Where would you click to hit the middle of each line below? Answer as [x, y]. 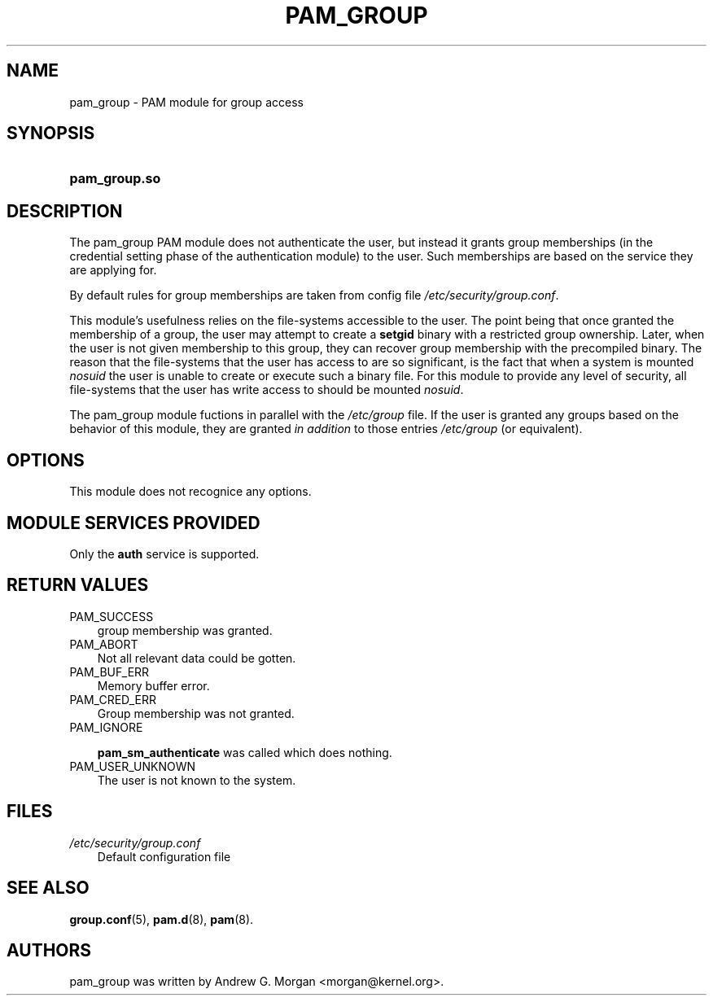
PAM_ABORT [104, 644]
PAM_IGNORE [106, 727]
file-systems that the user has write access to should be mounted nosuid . [267, 390]
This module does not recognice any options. [190, 492]
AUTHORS [49, 950]
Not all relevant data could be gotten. [197, 658]
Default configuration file [164, 856]
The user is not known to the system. [197, 780]
